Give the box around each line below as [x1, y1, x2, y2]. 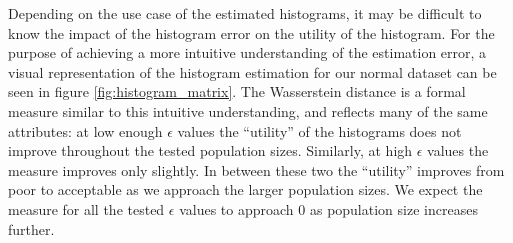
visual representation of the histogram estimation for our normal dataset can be [8, 61, 497, 82]
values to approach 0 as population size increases [179, 198, 478, 219]
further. [8, 218, 55, 239]
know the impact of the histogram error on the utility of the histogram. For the [8, 22, 495, 43]
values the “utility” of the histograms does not [177, 120, 462, 141]
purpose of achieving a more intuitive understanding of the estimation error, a [8, 42, 487, 63]
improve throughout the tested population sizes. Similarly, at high [8, 140, 413, 161]
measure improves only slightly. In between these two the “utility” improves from [8, 159, 505, 180]
